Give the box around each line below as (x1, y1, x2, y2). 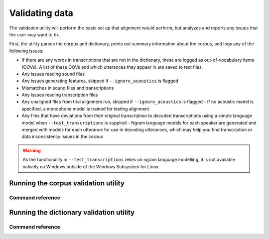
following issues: (9, 48, 44, 54)
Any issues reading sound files (21, 71, 85, 77)
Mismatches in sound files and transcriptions (21, 85, 114, 91)
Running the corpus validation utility (9, 179, 125, 188)
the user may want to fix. (9, 31, 60, 37)
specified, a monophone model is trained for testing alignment (21, 106, 149, 112)
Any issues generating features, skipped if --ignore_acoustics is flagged (21, 78, 179, 84)
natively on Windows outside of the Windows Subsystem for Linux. (22, 163, 160, 169)
